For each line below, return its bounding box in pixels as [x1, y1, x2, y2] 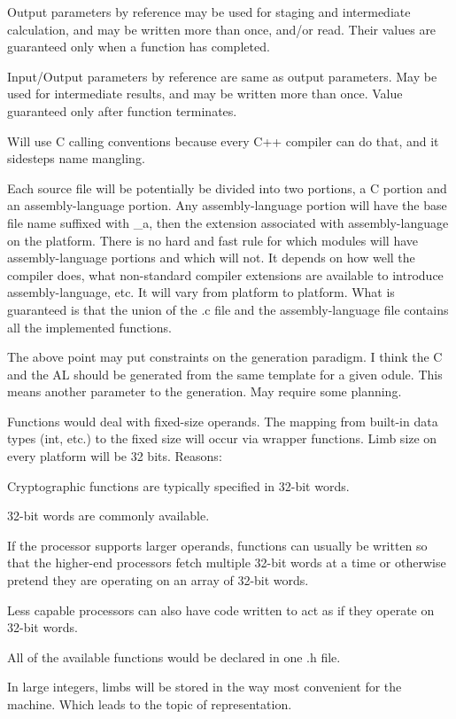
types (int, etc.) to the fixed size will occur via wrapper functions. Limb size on [7, 429, 437, 448]
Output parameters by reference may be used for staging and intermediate [7, 3, 411, 20]
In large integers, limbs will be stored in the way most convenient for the [7, 677, 402, 696]
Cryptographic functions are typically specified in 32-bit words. [7, 476, 350, 495]
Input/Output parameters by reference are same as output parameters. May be [7, 66, 437, 85]
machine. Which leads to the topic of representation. [7, 695, 292, 713]
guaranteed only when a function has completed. [7, 37, 270, 56]
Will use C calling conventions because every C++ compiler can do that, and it [7, 131, 439, 150]
